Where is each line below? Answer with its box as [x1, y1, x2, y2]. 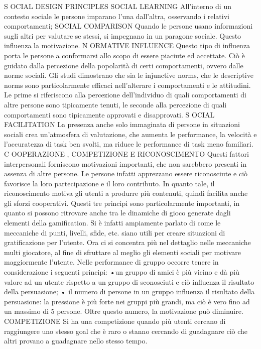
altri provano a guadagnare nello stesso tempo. [4, 335, 148, 346]
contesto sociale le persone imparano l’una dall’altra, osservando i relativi [4, 11, 229, 21]
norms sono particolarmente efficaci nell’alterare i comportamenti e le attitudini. [4, 79, 251, 90]
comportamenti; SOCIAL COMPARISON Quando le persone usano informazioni [4, 21, 253, 31]
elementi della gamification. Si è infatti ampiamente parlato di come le [4, 217, 221, 228]
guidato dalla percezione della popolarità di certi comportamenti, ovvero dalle [4, 60, 243, 70]
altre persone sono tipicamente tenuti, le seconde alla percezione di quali [4, 99, 227, 109]
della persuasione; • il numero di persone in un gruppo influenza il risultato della [4, 286, 255, 297]
